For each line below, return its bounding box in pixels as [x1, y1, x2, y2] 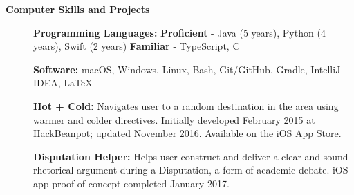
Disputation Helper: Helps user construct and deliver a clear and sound [33, 149, 348, 163]
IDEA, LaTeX [33, 75, 93, 90]
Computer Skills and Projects [6, 2, 150, 16]
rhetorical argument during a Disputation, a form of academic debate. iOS [33, 162, 348, 177]
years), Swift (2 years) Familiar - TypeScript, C [33, 39, 240, 53]
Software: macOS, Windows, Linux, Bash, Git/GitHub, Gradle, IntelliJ [33, 62, 341, 76]
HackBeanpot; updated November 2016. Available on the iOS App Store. [33, 126, 342, 140]
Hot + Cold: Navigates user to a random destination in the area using [33, 98, 339, 113]
